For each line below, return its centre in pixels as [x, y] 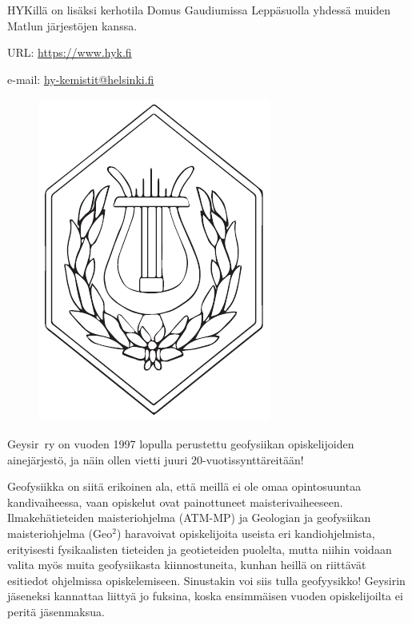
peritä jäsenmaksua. [56, 611]
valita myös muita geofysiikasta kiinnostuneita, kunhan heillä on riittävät [187, 565]
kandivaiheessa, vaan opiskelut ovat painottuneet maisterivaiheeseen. [175, 502]
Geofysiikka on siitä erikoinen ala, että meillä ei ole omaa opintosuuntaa [184, 486]
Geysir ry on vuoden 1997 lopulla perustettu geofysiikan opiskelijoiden [181, 443]
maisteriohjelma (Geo [60, 533]
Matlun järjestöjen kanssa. [72, 25]
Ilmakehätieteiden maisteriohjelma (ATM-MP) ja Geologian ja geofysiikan [189, 518]
